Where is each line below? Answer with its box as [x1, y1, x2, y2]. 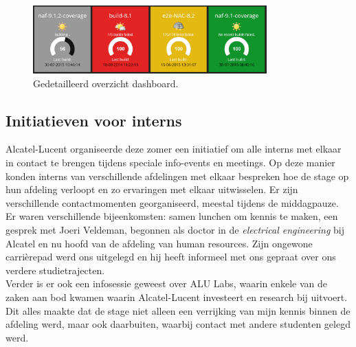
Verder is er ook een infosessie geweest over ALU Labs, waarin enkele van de [5, 276, 328, 291]
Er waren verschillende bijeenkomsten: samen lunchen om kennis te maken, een [5, 209, 338, 223]
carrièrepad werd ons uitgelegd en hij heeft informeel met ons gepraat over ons [5, 249, 336, 264]
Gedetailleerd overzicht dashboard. [33, 76, 179, 90]
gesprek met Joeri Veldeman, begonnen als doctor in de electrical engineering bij [5, 222, 344, 236]
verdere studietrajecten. [5, 262, 105, 277]
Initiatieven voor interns [5, 109, 182, 131]
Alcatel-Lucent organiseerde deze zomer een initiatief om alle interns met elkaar [5, 142, 342, 156]
